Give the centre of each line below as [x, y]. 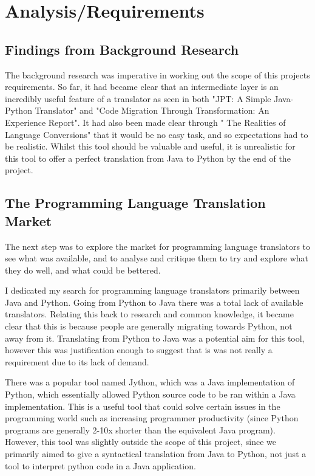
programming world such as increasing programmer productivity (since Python [152, 418]
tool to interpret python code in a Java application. [100, 465]
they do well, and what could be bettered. [83, 270]
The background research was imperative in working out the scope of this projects [157, 74]
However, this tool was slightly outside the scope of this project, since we [141, 442]
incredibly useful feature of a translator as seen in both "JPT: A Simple [138, 98]
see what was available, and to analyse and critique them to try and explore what [157, 258]
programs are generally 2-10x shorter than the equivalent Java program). [140, 429]
